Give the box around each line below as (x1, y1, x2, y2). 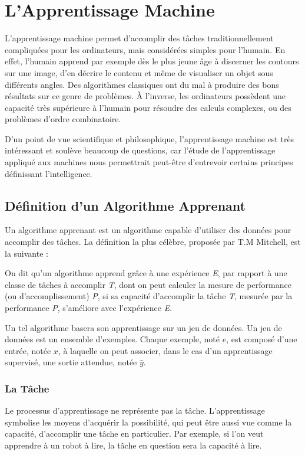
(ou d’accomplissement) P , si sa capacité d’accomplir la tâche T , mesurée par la (5, 290, 293, 302)
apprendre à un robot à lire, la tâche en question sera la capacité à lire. (5, 438, 262, 451)
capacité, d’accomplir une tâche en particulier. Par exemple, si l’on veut (5, 427, 264, 440)
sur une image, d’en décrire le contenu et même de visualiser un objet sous (5, 66, 273, 78)
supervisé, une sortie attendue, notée (5, 356, 137, 368)
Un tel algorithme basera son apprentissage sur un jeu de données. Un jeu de (5, 321, 282, 333)
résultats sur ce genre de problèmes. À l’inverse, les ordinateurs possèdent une (5, 90, 286, 102)
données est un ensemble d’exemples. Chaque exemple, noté (5, 333, 220, 345)
